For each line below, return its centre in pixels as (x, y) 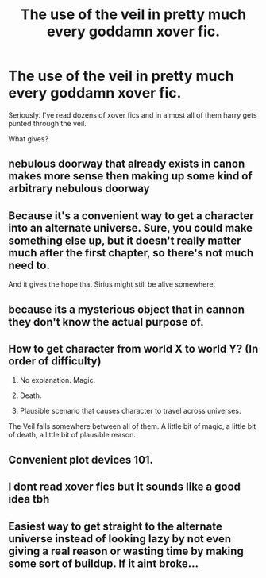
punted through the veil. (48, 123)
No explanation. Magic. (58, 380)
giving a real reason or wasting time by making (126, 551)
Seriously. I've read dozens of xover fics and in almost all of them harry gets (133, 115)
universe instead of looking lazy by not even (120, 539)
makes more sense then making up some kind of (130, 176)
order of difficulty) (55, 361)
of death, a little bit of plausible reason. (72, 435)
